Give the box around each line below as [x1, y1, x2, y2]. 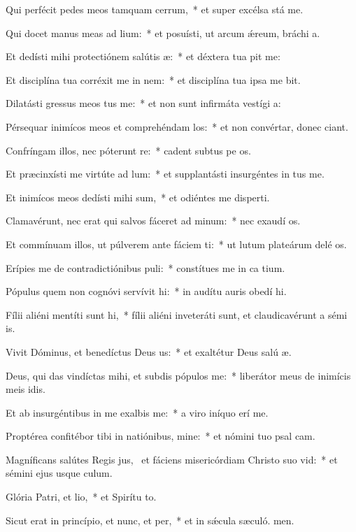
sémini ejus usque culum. [6, 466, 113, 480]
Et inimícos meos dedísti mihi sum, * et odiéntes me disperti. [6, 189, 270, 204]
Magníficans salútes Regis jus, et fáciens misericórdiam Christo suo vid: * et [6, 452, 338, 466]
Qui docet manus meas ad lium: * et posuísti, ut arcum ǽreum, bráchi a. [6, 25, 320, 40]
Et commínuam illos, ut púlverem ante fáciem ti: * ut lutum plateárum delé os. [6, 236, 347, 251]
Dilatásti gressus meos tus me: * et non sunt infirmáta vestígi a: [6, 96, 281, 110]
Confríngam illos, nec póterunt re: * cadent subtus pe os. [6, 143, 251, 157]
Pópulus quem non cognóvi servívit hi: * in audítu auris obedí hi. [6, 284, 287, 299]
